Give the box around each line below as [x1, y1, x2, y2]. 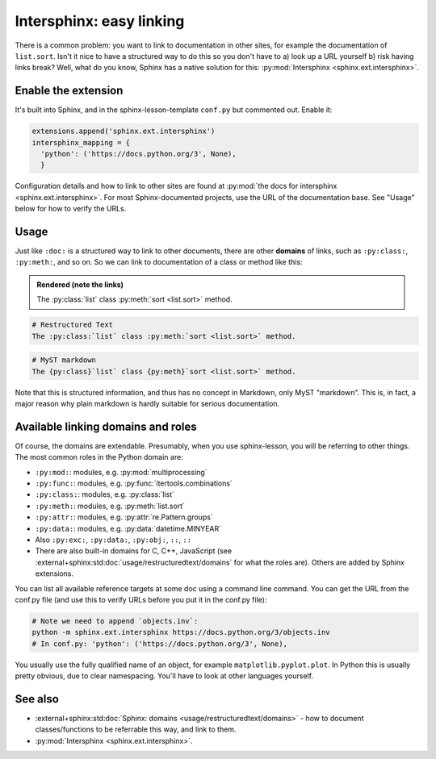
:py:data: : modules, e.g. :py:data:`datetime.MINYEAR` [35, 523, 222, 533]
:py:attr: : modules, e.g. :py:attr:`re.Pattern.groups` [35, 512, 213, 522]
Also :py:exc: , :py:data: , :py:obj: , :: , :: [35, 535, 192, 544]
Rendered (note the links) [36, 279, 124, 290]
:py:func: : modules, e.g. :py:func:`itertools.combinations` [35, 478, 233, 488]
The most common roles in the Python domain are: [15, 452, 183, 462]
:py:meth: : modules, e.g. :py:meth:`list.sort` [35, 501, 186, 511]
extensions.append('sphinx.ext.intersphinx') [31, 127, 216, 136]
